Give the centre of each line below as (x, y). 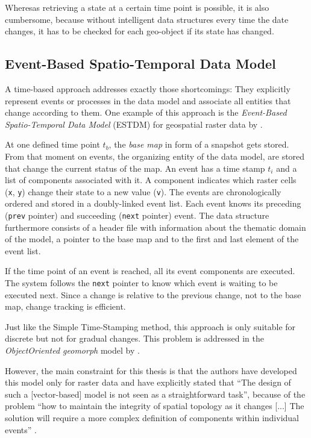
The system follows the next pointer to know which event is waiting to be (141, 283)
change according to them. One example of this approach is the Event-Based (146, 112)
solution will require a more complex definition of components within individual (152, 418)
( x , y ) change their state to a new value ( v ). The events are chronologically (143, 191)
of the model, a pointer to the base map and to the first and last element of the (152, 239)
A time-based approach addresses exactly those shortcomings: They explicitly (148, 88)
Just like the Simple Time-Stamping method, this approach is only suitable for (150, 326)
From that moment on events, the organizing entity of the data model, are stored (155, 156)
